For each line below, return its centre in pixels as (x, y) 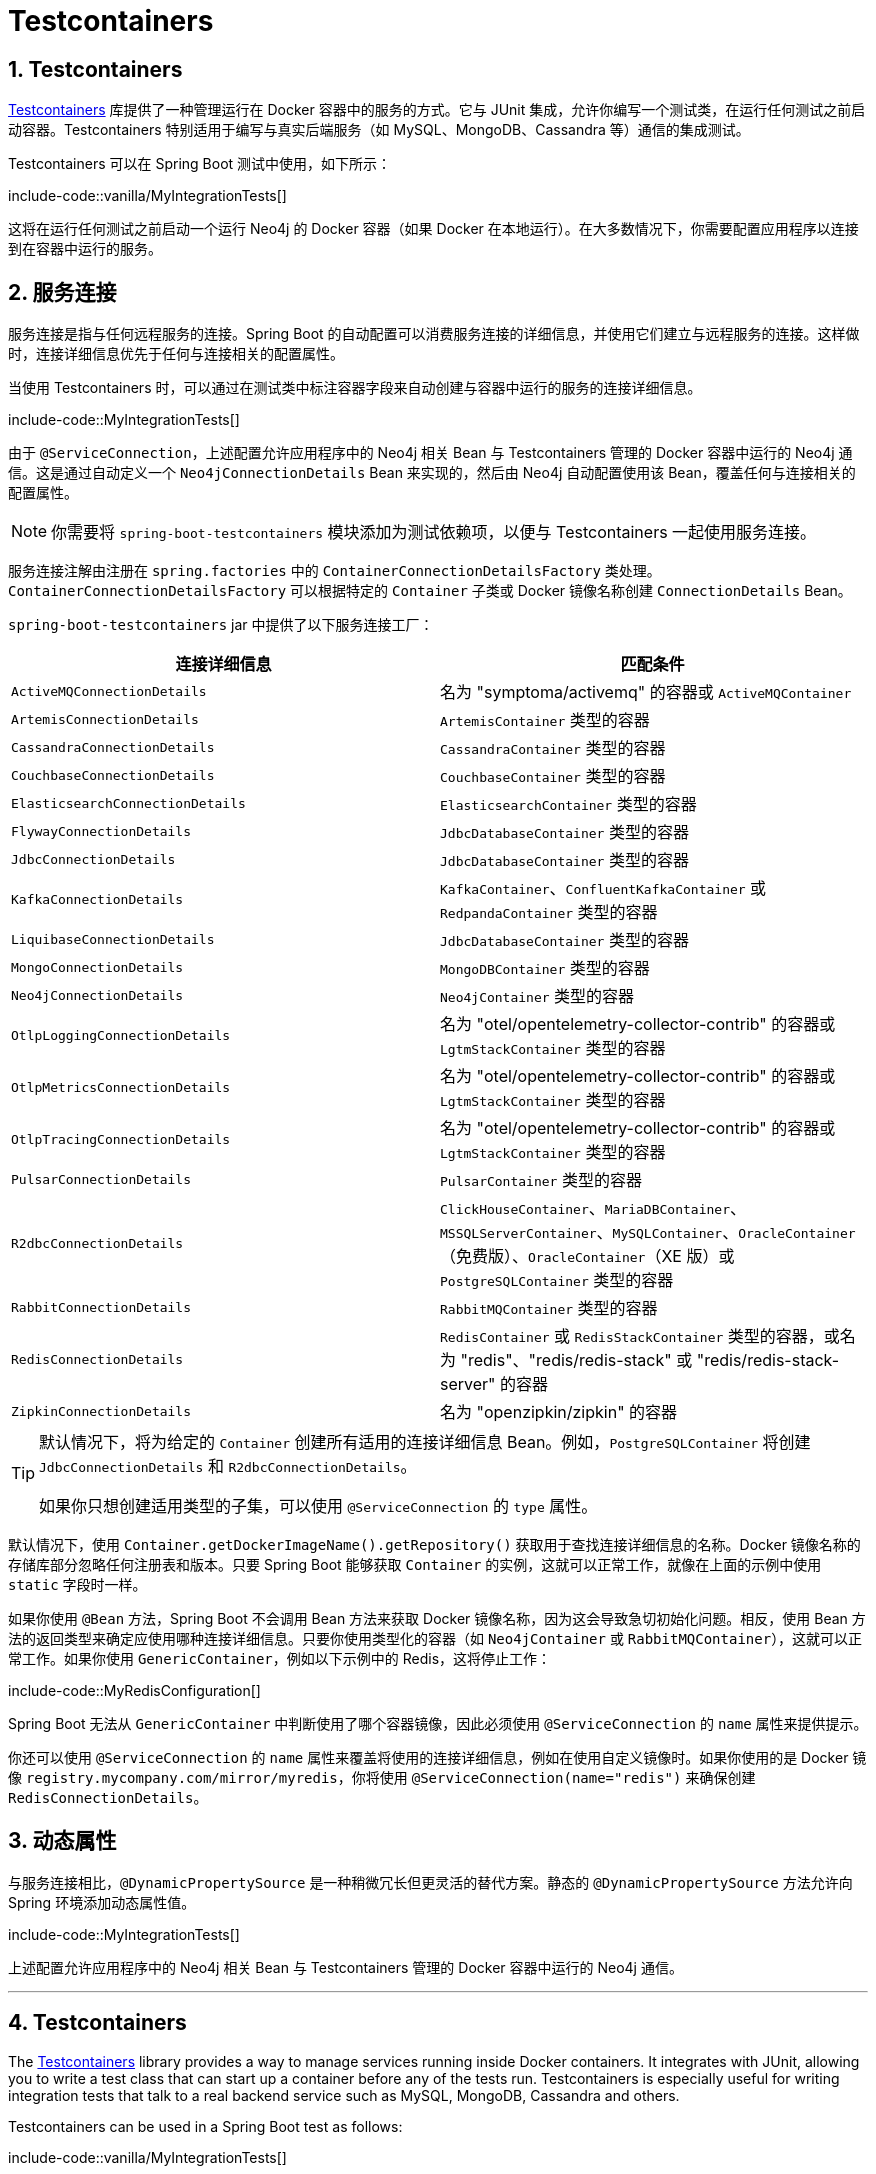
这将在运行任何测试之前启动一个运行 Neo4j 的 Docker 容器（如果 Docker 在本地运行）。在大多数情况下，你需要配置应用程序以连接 (433, 229)
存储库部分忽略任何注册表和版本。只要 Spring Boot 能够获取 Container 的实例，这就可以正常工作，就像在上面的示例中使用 (415, 1565)
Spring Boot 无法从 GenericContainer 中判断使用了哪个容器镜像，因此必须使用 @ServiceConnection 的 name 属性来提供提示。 (438, 1724)
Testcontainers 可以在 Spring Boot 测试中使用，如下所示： (200, 164)
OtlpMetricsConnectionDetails (121, 1087)
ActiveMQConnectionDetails (109, 691)
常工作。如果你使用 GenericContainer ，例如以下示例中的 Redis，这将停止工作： (280, 1659)
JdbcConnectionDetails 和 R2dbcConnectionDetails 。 (228, 1466)
